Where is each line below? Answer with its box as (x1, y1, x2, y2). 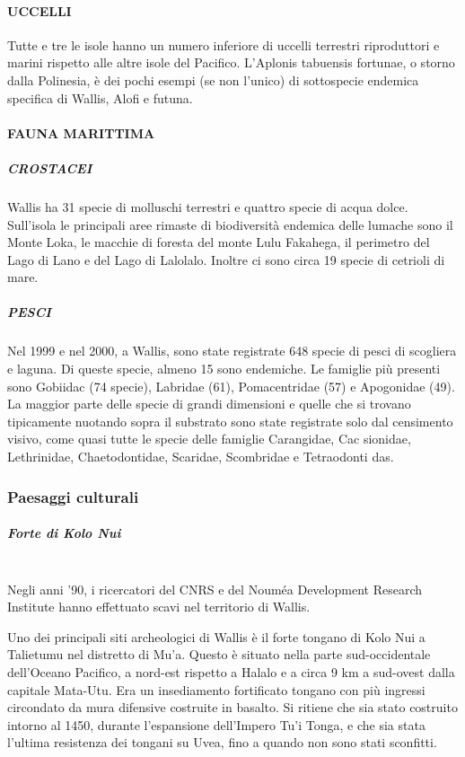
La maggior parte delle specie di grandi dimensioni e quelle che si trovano (7, 394, 411, 413)
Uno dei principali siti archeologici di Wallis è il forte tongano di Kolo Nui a (7, 627, 426, 646)
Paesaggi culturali (7, 485, 139, 507)
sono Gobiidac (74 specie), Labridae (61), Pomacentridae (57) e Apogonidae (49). (7, 376, 455, 395)
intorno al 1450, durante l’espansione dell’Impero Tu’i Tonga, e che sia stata (7, 715, 426, 734)
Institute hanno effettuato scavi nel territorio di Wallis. (7, 597, 311, 616)
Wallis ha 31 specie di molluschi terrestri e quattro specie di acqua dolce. (7, 197, 408, 216)
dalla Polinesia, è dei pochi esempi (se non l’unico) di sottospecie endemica (7, 70, 419, 89)
